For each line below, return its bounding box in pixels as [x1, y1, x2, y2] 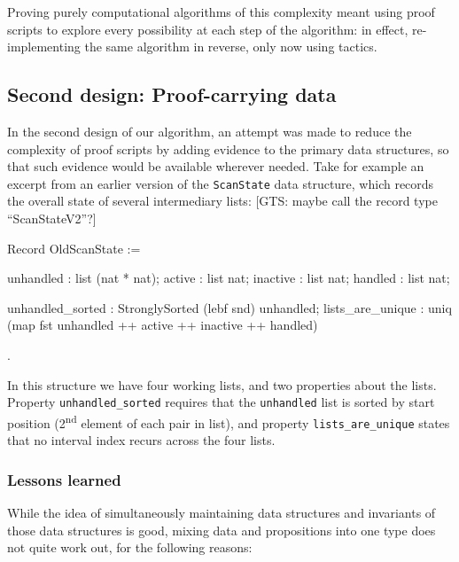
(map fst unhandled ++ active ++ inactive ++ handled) [7, 316, 318, 334]
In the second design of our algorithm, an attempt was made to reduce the [7, 121, 412, 140]
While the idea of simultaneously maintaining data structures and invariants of [7, 503, 436, 521]
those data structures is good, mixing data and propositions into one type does [7, 520, 436, 539]
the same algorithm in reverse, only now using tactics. [84, 37, 377, 56]
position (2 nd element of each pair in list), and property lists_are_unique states [7, 410, 450, 432]
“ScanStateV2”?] [7, 209, 97, 228]
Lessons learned [7, 468, 121, 490]
